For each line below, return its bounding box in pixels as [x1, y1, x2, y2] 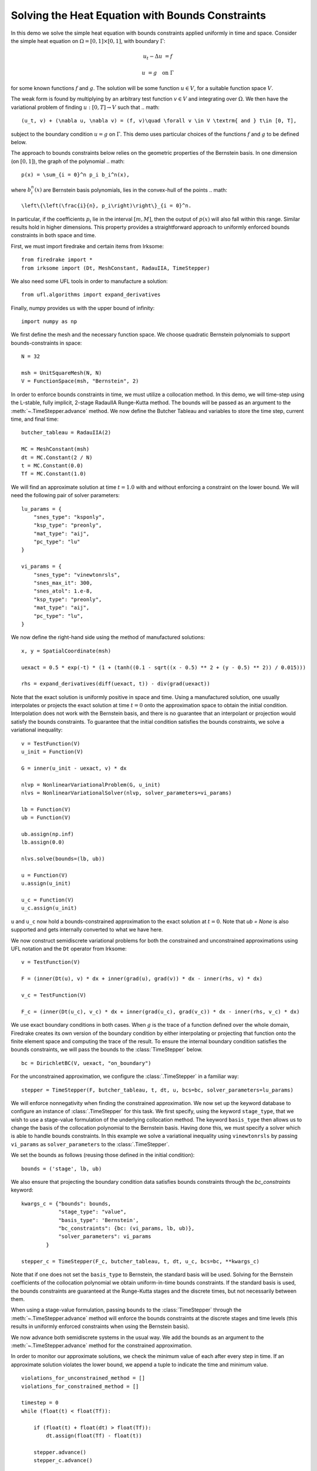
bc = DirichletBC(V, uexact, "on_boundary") [21, 1060, 152, 1066]
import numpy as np [21, 318, 77, 325]
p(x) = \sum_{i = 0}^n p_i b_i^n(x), [21, 171, 130, 178]
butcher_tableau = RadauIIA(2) [21, 430, 112, 436]
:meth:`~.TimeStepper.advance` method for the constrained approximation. [11, 1342, 193, 1349]
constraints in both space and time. [11, 232, 96, 239]
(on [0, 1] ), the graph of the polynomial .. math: [11, 158, 125, 165]
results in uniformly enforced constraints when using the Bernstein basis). [11, 1323, 190, 1330]
